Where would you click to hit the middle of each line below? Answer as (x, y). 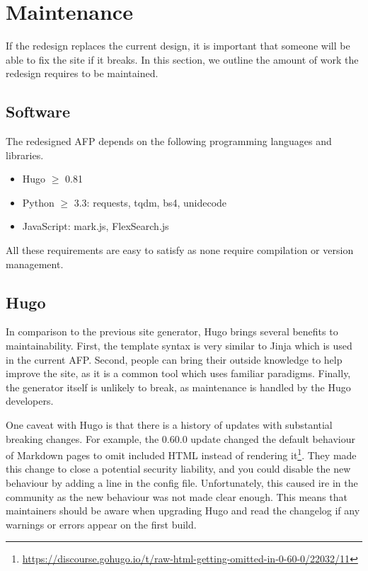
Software (38, 111)
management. (35, 264)
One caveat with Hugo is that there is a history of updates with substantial (169, 425)
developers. (30, 401)
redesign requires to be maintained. (82, 73)
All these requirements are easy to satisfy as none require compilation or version (180, 250)
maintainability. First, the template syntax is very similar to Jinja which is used (179, 346)
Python (38, 202)
